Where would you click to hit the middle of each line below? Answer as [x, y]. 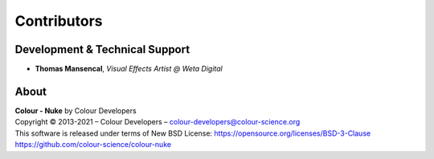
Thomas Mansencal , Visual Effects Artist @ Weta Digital [129, 69]
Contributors [59, 21]
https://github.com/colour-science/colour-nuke [93, 145]
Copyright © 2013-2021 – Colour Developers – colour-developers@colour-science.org [158, 122]
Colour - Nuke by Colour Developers [76, 110]
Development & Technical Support [102, 49]
